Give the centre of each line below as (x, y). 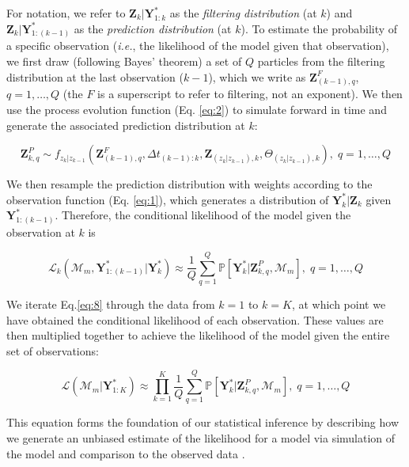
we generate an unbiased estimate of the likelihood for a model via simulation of (201, 438)
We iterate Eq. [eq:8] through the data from (111, 304)
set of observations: (53, 350)
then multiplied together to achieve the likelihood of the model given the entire (198, 335)
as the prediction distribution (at (153, 28)
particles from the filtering (321, 61)
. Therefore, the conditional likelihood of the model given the (203, 215)
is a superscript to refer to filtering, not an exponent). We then (250, 94)
